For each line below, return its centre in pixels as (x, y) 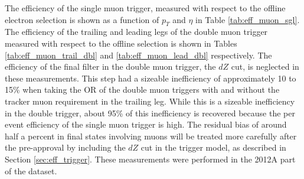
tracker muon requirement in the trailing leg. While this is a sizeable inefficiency (150, 101)
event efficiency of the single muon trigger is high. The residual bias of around (146, 124)
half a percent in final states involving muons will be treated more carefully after (151, 136)
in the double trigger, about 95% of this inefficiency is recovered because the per (150, 113)
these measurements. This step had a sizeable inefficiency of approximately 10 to (151, 78)
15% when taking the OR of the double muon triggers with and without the (142, 89)
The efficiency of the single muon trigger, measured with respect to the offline (145, 8)
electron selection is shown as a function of (82, 19)
